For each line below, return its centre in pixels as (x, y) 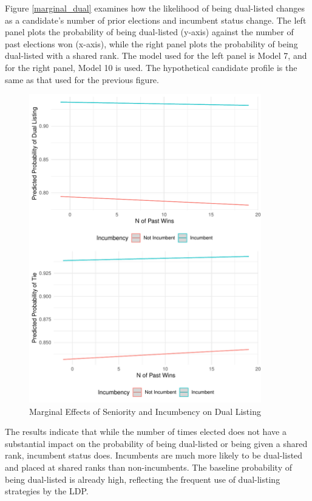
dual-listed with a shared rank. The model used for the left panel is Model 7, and (156, 55)
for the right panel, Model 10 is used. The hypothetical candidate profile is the (151, 67)
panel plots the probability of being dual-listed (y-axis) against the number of (149, 32)
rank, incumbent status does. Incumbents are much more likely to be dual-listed (154, 455)
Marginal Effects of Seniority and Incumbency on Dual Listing (145, 411)
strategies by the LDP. (47, 491)
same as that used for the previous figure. (82, 79)
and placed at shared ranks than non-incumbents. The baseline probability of (148, 467)
